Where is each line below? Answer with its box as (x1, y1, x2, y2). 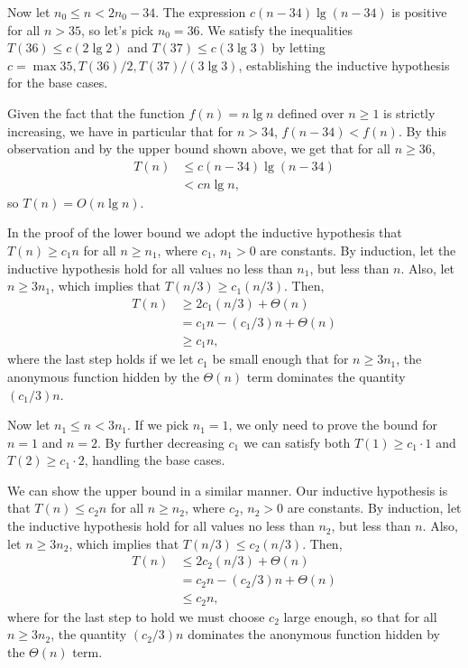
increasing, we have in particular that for (7, 121, 234, 140)
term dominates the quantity (246, 366, 406, 385)
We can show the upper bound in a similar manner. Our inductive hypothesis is (7, 480, 448, 499)
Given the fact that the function (7, 103, 185, 122)
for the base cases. (7, 73, 108, 92)
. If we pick (127, 415, 189, 434)
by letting (271, 38, 326, 57)
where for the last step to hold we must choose (7, 607, 265, 626)
